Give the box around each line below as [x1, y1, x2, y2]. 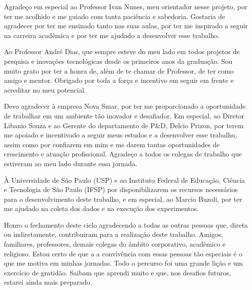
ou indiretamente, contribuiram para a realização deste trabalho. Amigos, [4, 229, 223, 239]
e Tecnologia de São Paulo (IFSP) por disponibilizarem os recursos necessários [4, 184, 238, 194]
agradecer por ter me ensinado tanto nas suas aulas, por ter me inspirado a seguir [4, 20, 248, 31]
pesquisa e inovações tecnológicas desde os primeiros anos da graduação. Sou [4, 56, 233, 66]
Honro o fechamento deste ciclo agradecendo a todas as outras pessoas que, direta [4, 219, 248, 230]
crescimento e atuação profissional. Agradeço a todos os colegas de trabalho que [4, 149, 242, 159]
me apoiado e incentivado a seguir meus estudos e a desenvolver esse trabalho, [4, 130, 237, 140]
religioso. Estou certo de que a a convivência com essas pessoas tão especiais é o [4, 248, 242, 258]
